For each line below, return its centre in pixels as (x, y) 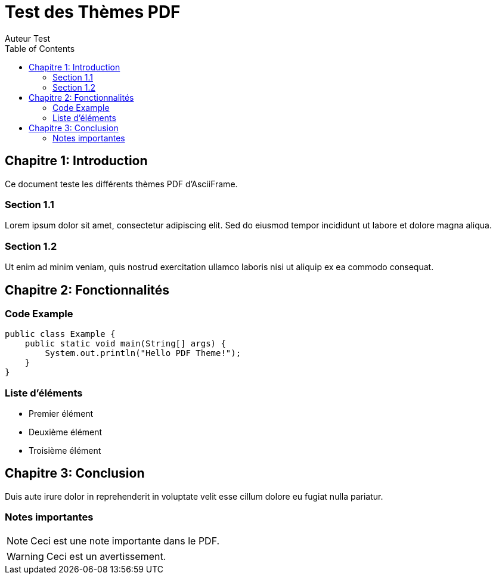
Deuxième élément (66, 432)
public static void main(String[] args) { (125, 344)
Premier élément (61, 414)
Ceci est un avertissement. (106, 556)
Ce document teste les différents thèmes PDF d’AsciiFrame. (121, 184)
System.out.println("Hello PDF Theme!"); (143, 353)
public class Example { (60, 334)
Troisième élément (65, 451)
